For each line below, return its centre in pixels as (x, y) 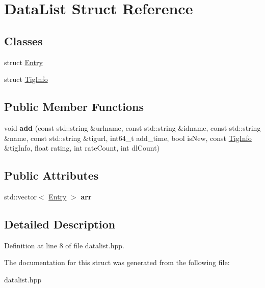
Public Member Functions (74, 107)
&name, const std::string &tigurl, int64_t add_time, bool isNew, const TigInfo (128, 138)
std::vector (20, 196)
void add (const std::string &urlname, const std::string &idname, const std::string (132, 127)
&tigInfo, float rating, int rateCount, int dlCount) (82, 148)
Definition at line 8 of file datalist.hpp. (64, 245)
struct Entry (23, 62)
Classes (23, 40)
